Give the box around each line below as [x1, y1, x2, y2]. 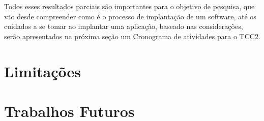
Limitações [4, 60, 81, 81]
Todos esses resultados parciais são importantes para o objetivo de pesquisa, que [4, 1, 255, 11]
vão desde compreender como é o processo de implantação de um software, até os [4, 11, 256, 21]
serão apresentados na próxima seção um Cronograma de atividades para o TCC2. [4, 31, 260, 41]
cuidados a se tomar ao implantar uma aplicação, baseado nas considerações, [4, 21, 243, 32]
